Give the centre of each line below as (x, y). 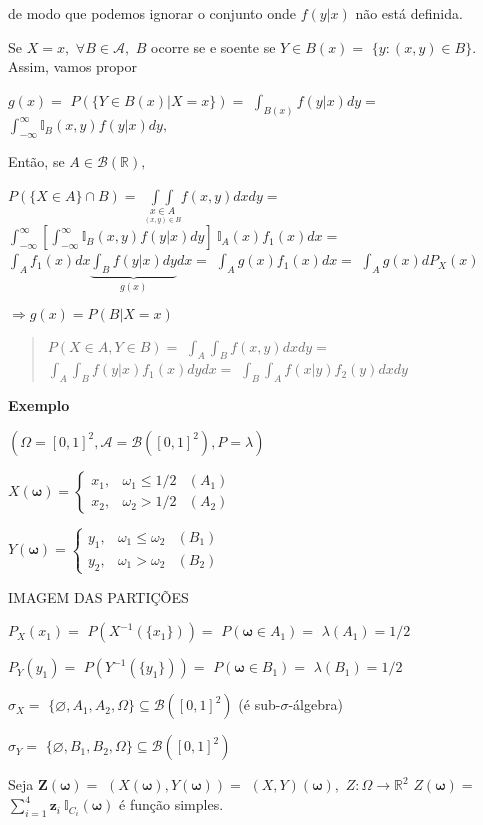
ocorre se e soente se (213, 46)
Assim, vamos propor (73, 66)
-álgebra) (315, 704)
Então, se (36, 160)
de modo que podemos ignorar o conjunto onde (152, 13)
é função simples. (171, 804)
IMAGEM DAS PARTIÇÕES (98, 596)
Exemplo (39, 405)
